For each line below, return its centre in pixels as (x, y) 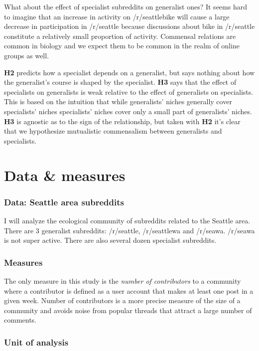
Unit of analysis (36, 342)
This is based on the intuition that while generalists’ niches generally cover (118, 101)
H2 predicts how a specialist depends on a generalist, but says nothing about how (129, 72)
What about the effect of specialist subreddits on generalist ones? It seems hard (126, 6)
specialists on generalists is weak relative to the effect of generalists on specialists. (129, 91)
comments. (20, 320)
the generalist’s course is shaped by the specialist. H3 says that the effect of (120, 82)
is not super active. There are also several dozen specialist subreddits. (110, 240)
